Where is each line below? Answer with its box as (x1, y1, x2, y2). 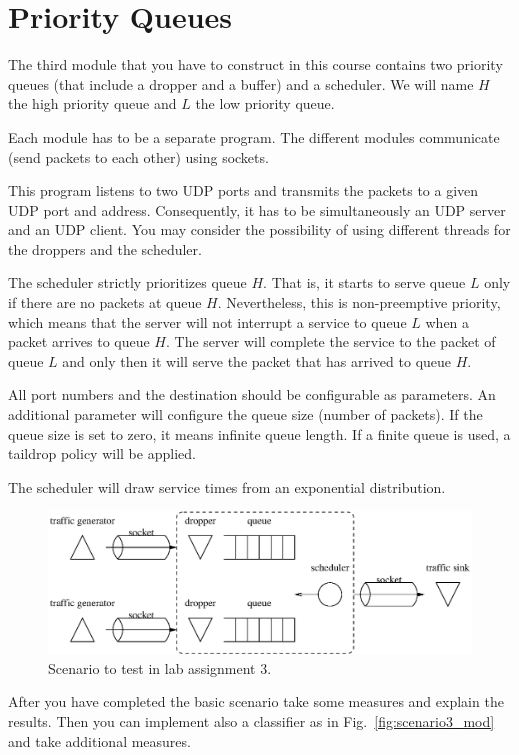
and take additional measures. (8, 730, 191, 751)
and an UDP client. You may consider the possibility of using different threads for (8, 219, 511, 240)
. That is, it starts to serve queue (263, 272, 466, 293)
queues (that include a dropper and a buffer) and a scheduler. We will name (8, 73, 474, 94)
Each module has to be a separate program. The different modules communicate (8, 126, 500, 147)
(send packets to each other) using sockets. (8, 146, 269, 167)
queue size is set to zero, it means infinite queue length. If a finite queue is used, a (8, 423, 511, 444)
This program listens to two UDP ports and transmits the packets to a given (8, 180, 479, 201)
